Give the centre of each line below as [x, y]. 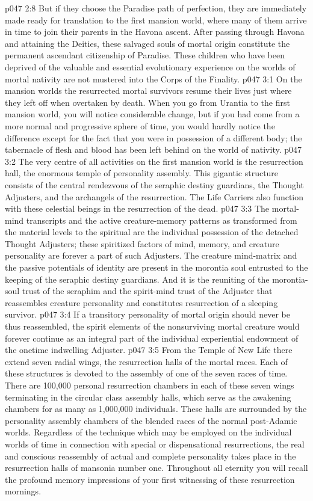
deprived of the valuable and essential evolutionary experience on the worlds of [150, 66]
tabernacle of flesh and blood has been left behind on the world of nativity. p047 [153, 149]
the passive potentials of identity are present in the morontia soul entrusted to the [156, 267]
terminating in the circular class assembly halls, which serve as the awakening [148, 397]
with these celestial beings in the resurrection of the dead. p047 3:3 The [137, 208]
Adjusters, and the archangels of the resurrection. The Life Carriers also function [154, 196]
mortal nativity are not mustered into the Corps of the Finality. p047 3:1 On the [153, 78]
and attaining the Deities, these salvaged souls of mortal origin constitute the [147, 43]
